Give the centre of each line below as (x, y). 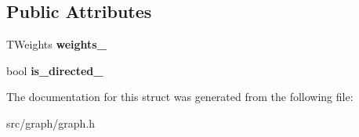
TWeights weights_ (56, 44)
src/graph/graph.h (51, 123)
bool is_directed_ (55, 70)
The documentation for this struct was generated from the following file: (180, 97)
